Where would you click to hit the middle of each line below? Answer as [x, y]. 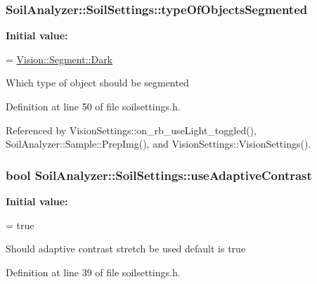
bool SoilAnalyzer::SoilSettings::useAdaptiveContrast [159, 175]
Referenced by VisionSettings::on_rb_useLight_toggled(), [131, 130]
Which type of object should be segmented [97, 83]
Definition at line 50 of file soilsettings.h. [93, 106]
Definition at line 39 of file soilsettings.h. [93, 272]
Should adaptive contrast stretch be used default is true [126, 248]
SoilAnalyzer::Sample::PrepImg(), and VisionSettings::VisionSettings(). [158, 144]
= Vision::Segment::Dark [59, 59]
